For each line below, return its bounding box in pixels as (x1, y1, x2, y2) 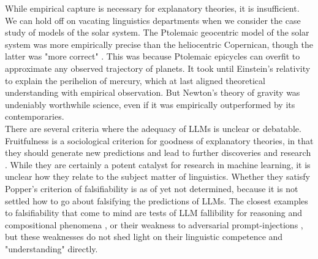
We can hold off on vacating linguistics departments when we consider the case (5, 14, 301, 26)
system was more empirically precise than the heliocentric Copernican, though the (5, 37, 313, 50)
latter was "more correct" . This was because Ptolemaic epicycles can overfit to (5, 50, 300, 63)
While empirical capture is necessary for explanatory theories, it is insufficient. (5, 2, 300, 14)
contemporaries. (5, 110, 64, 123)
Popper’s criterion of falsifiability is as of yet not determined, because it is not (5, 182, 298, 195)
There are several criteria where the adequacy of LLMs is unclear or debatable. (5, 122, 301, 134)
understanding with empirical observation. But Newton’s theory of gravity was (5, 86, 300, 99)
